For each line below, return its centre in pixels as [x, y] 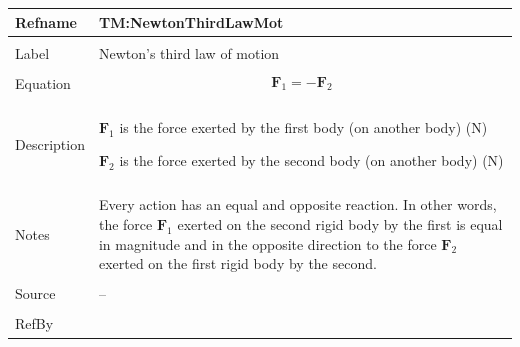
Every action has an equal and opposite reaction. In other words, [297, 204]
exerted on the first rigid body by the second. [237, 263]
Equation [43, 82]
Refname [46, 21]
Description [50, 143]
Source [35, 293]
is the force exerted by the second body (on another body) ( [303, 160]
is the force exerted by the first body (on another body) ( [295, 126]
